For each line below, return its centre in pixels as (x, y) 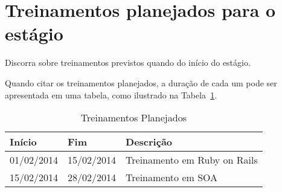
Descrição (149, 142)
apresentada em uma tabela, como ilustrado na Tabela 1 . (111, 94)
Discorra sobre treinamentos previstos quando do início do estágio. (128, 62)
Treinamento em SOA (172, 178)
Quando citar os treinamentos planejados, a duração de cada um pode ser (141, 82)
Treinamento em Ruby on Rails (192, 160)
